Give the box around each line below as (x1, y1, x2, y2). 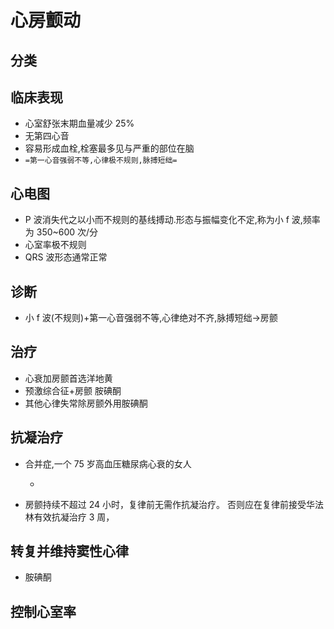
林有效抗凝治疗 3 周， (24, 511, 115, 523)
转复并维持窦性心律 (10, 543, 129, 560)
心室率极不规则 (24, 239, 87, 251)
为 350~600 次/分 (24, 226, 99, 238)
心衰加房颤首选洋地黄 (24, 372, 113, 384)
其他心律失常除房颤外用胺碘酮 (24, 397, 148, 409)
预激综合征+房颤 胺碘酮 (24, 384, 122, 396)
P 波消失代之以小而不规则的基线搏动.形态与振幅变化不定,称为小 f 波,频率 (24, 214, 321, 226)
